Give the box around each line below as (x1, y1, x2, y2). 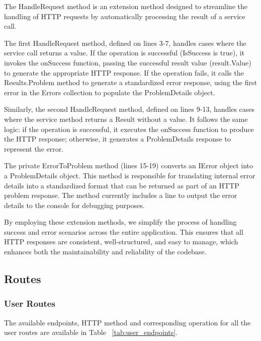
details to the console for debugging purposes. (4, 199, 145, 210)
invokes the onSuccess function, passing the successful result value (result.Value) (4, 57, 251, 67)
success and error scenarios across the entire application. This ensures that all (4, 226, 243, 237)
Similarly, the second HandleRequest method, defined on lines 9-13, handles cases (4, 104, 255, 114)
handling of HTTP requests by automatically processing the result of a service (4, 11, 245, 21)
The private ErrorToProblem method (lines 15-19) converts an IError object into (4, 160, 253, 171)
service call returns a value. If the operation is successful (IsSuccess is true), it (4, 47, 245, 58)
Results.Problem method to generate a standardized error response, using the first (4, 77, 257, 88)
